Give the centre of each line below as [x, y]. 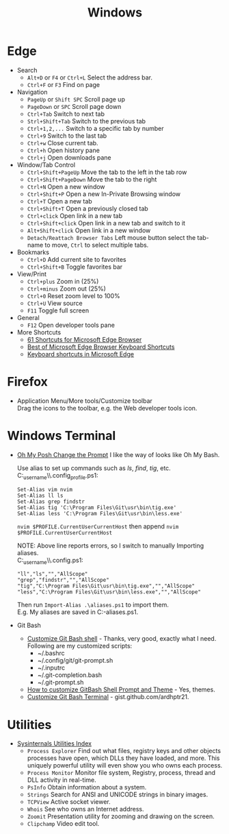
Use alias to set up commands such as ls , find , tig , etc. [94, 468]
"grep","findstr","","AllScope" [63, 580]
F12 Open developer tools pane [71, 325]
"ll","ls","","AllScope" [52, 574]
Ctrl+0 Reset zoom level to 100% [74, 295]
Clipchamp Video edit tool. [63, 824]
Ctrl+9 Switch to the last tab [67, 136]
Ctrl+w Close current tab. [63, 143]
